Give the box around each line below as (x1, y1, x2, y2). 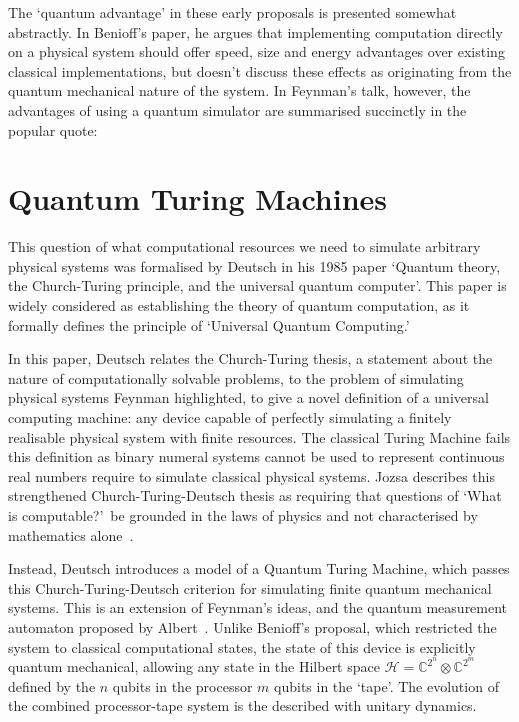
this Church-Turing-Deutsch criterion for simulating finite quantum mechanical (8, 577, 492, 598)
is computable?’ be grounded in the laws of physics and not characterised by (8, 505, 478, 525)
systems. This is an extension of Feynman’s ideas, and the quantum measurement (8, 597, 508, 618)
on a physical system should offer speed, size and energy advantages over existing (8, 41, 505, 62)
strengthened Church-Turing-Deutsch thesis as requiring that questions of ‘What (8, 485, 502, 506)
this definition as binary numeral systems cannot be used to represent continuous (8, 446, 505, 467)
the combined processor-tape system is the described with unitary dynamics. (8, 695, 477, 716)
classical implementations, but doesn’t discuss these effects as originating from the (8, 60, 512, 81)
